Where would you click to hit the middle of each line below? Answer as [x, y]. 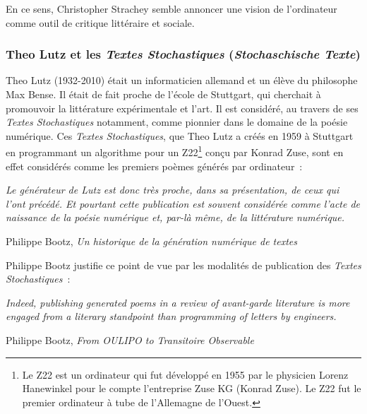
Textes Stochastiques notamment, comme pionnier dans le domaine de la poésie [177, 122]
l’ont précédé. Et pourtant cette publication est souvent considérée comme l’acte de [183, 203]
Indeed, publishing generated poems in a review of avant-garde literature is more [178, 302]
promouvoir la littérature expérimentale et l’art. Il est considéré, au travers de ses [182, 108]
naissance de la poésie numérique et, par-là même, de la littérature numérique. [175, 217]
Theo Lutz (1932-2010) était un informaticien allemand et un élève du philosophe [182, 80]
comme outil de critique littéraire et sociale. [100, 22]
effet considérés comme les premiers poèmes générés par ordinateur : [154, 166]
